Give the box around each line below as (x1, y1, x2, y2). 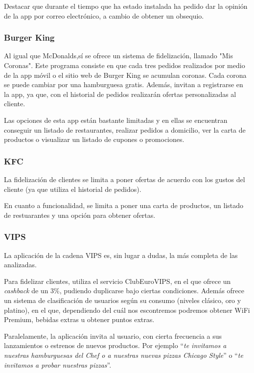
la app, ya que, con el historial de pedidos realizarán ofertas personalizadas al (4, 89, 236, 99)
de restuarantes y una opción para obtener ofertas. (4, 210, 156, 220)
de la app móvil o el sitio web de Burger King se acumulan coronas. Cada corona (4, 70, 247, 80)
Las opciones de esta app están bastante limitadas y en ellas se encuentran (4, 115, 228, 125)
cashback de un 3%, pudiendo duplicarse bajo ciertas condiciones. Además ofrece (4, 285, 245, 296)
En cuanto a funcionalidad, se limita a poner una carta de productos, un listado (4, 200, 244, 210)
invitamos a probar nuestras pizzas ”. (4, 359, 112, 370)
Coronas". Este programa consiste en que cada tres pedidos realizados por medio (4, 60, 245, 70)
